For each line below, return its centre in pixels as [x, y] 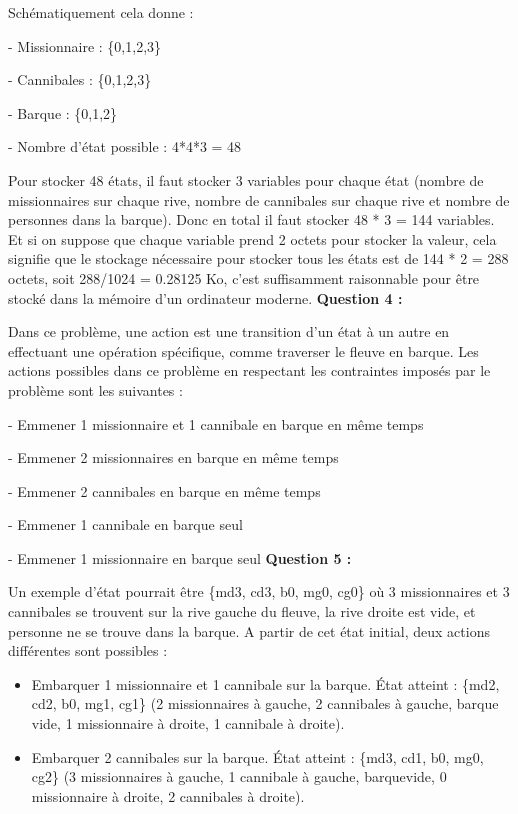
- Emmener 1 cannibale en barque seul [125, 524]
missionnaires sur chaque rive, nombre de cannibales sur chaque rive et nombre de [259, 199]
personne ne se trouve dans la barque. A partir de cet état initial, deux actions [249, 630]
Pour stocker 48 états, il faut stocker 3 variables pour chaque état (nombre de [246, 179]
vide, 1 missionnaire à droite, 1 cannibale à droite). [188, 723]
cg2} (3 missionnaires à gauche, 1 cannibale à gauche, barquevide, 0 [239, 776]
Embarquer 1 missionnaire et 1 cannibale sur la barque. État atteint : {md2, [265, 683]
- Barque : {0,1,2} [63, 112]
